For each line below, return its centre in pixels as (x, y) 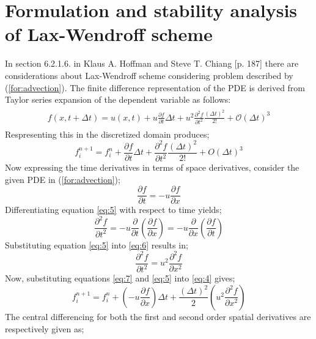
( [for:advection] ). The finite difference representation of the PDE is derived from (155, 87)
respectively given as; (45, 328)
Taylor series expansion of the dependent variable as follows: (118, 99)
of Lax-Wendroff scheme (109, 34)
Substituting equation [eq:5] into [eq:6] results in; (97, 244)
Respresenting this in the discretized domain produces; (107, 134)
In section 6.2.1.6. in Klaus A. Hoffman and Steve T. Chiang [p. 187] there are (152, 63)
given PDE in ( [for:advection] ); (63, 179)
